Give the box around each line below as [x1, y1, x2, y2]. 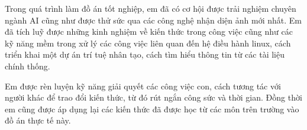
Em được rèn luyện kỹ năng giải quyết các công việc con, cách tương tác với [5, 79, 281, 92]
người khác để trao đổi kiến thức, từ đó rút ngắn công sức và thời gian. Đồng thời [5, 91, 302, 104]
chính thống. [5, 59, 50, 72]
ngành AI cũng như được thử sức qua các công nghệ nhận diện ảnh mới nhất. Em [5, 14, 302, 26]
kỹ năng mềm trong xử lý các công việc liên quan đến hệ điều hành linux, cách [5, 36, 291, 49]
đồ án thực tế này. [5, 114, 71, 126]
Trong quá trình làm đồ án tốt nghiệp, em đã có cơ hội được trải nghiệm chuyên [5, 2, 296, 14]
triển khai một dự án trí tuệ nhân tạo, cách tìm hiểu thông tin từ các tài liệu [5, 48, 285, 61]
